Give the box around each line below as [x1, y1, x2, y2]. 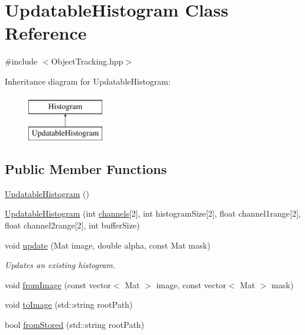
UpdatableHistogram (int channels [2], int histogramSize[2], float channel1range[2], [5, 207, 301, 220]
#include [5, 55, 38, 67]
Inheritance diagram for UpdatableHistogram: [5, 75, 171, 87]
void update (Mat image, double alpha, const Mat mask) [5, 239, 210, 251]
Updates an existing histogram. [5, 259, 116, 271]
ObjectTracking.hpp [51, 55, 124, 67]
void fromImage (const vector [5, 278, 111, 291]
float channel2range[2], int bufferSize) [5, 219, 140, 231]
